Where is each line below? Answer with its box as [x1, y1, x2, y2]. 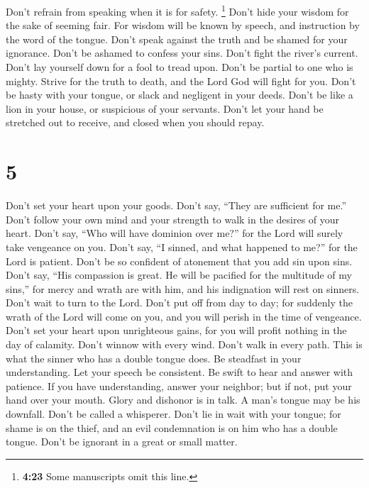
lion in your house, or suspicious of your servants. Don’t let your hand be [6, 101, 324, 116]
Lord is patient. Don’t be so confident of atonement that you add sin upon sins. [6, 253, 353, 268]
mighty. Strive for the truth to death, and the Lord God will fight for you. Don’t [6, 73, 356, 88]
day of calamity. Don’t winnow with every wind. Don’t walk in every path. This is [6, 337, 363, 352]
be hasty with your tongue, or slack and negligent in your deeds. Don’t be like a [6, 87, 353, 102]
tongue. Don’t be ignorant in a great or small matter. [6, 434, 238, 449]
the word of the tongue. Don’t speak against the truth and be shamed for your [6, 31, 348, 46]
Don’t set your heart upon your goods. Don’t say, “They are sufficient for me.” [6, 198, 347, 213]
